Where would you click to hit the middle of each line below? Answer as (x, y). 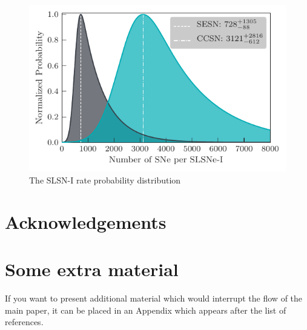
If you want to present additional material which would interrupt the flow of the (154, 298)
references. (24, 322)
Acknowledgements (86, 221)
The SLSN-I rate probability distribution (105, 180)
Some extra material (92, 269)
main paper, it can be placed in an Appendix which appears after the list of (146, 310)
